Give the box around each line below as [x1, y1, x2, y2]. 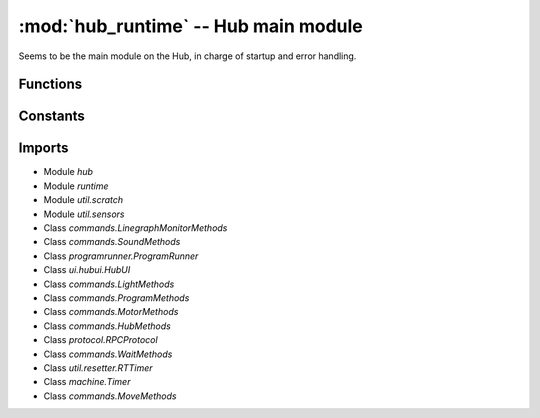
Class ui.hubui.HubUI [43, 264, 131, 276]
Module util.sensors [43, 208, 125, 220]
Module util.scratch [43, 194, 124, 206]
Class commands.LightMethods [43, 278, 175, 290]
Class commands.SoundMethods [43, 236, 181, 248]
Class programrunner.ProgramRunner [43, 250, 199, 262]
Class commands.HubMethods [43, 320, 172, 332]
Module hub [43, 166, 94, 178]
